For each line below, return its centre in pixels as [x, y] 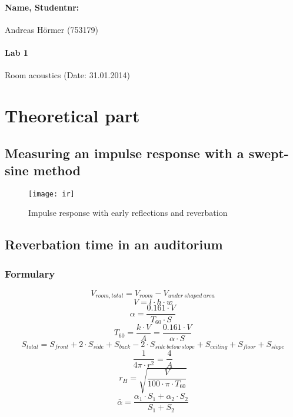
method [57, 170]
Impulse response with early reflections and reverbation [128, 213]
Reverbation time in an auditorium [114, 244]
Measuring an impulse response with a [124, 153]
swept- [269, 153]
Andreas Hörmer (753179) [51, 29]
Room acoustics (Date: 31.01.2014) [67, 75]
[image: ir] [51, 194]
